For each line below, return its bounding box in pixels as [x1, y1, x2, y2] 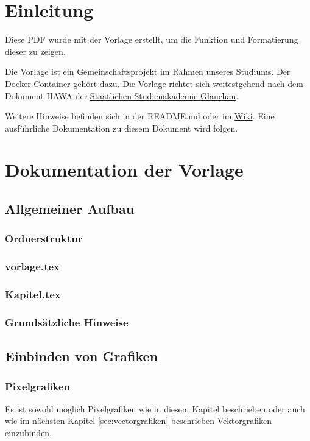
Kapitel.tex [5, 287, 61, 302]
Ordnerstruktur [5, 231, 83, 246]
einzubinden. [5, 426, 52, 439]
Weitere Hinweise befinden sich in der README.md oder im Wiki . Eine [5, 110, 275, 122]
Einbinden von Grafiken [5, 347, 158, 365]
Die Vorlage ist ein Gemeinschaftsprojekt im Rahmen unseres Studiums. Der [5, 65, 291, 78]
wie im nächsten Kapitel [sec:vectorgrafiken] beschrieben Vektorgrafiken [5, 414, 272, 427]
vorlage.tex [5, 259, 60, 274]
